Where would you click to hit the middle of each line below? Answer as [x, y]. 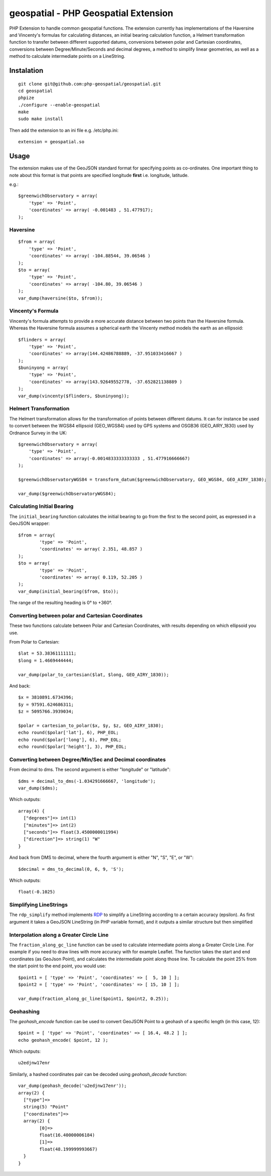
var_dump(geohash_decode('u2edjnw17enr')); [73, 1086]
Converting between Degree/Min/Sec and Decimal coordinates [88, 759]
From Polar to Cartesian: [34, 642]
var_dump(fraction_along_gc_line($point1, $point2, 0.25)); [94, 999]
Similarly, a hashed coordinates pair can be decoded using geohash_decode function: [98, 1074]
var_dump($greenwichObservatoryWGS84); [67, 493]
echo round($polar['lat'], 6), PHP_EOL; [69, 733]
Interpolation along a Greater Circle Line [59, 935]
